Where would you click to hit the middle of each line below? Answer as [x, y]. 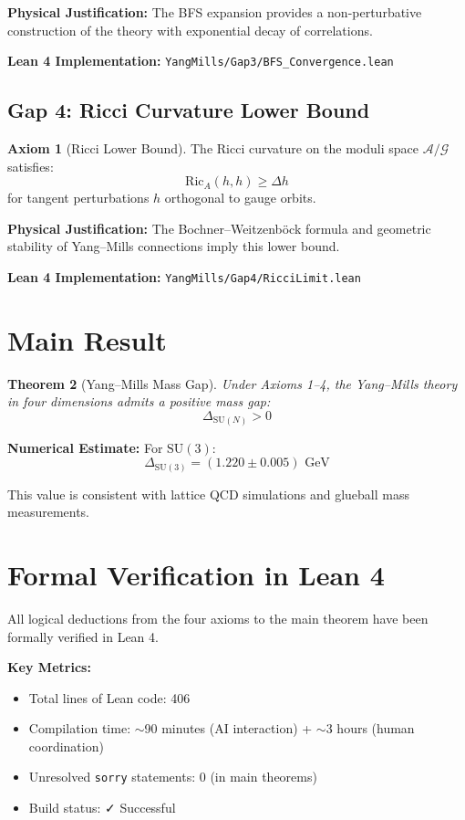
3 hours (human [370, 728]
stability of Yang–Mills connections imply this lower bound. [174, 246]
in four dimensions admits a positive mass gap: [139, 401]
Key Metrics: [49, 667]
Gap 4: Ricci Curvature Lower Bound [189, 110]
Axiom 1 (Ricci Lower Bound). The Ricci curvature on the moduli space [213, 148]
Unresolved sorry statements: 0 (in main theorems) [173, 777]
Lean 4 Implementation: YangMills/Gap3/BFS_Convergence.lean [201, 61]
